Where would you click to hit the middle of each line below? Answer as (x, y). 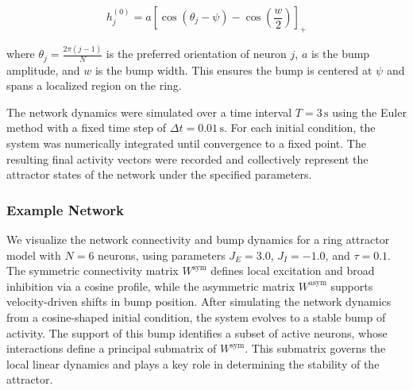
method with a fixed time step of (87, 127)
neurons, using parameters (162, 255)
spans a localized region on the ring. (94, 85)
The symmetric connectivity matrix (93, 270)
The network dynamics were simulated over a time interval (149, 112)
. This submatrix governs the (315, 348)
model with (34, 255)
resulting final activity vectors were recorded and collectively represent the (187, 158)
